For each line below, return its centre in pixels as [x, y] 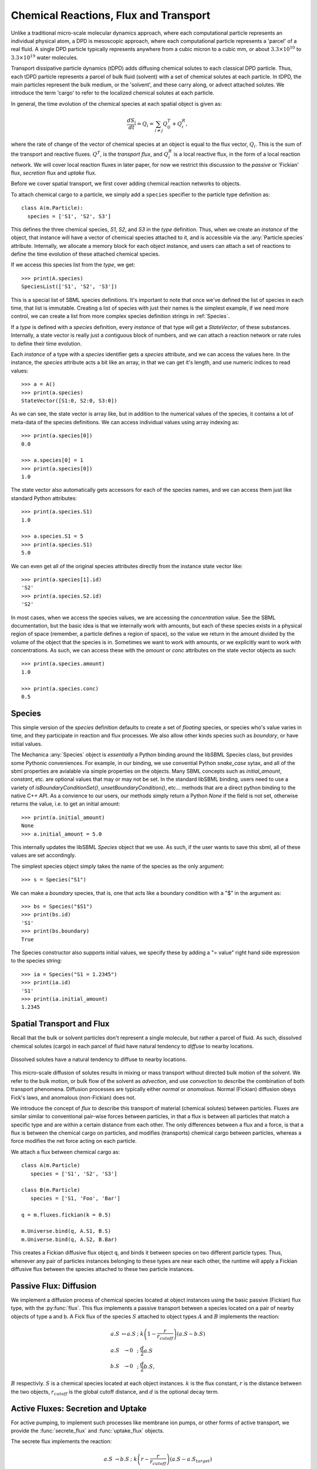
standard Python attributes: [44, 498]
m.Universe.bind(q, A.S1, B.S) [66, 1231]
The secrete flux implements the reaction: [61, 1441]
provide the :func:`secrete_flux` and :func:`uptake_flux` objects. [87, 1431]
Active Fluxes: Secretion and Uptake [79, 1408]
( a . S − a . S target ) [191, 1460]
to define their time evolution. [46, 343]
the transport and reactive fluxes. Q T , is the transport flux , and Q [90, 154]
